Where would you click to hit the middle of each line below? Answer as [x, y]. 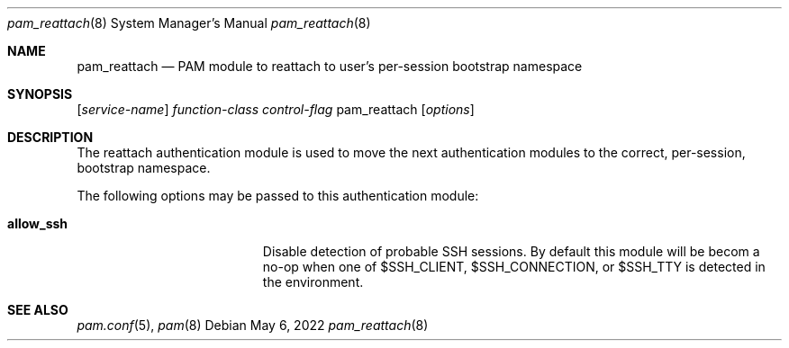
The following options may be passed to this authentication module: [278, 196]
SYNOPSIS [40, 94]
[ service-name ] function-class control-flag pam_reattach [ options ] [276, 109]
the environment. [313, 282]
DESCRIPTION [50, 137]
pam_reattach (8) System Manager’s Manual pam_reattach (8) [189, 23]
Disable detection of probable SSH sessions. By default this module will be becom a [511, 251]
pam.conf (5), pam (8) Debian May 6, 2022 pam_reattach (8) [253, 325]
